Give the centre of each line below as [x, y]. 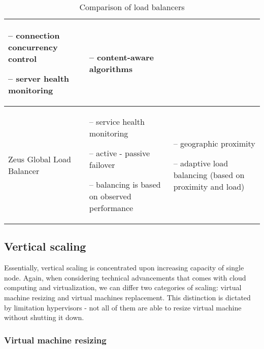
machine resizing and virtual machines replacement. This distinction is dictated [127, 297]
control [23, 59]
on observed [110, 196]
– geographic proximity [214, 143]
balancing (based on [209, 174]
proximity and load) [209, 186]
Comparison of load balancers [132, 7]
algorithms [111, 68]
